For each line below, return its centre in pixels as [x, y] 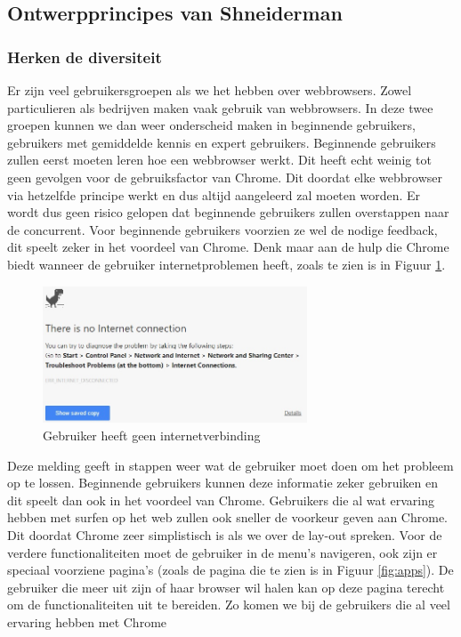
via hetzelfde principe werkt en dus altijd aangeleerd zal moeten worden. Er [214, 194]
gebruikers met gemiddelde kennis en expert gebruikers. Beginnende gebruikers [222, 142]
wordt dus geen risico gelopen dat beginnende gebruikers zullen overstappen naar [228, 212]
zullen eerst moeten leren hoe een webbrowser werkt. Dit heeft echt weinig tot [219, 160]
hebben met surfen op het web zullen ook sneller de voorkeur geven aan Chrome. [227, 517]
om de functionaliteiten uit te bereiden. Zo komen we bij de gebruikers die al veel [229, 605]
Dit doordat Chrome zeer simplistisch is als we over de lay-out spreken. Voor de [225, 535]
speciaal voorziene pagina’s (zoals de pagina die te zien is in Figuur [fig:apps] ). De [230, 570]
